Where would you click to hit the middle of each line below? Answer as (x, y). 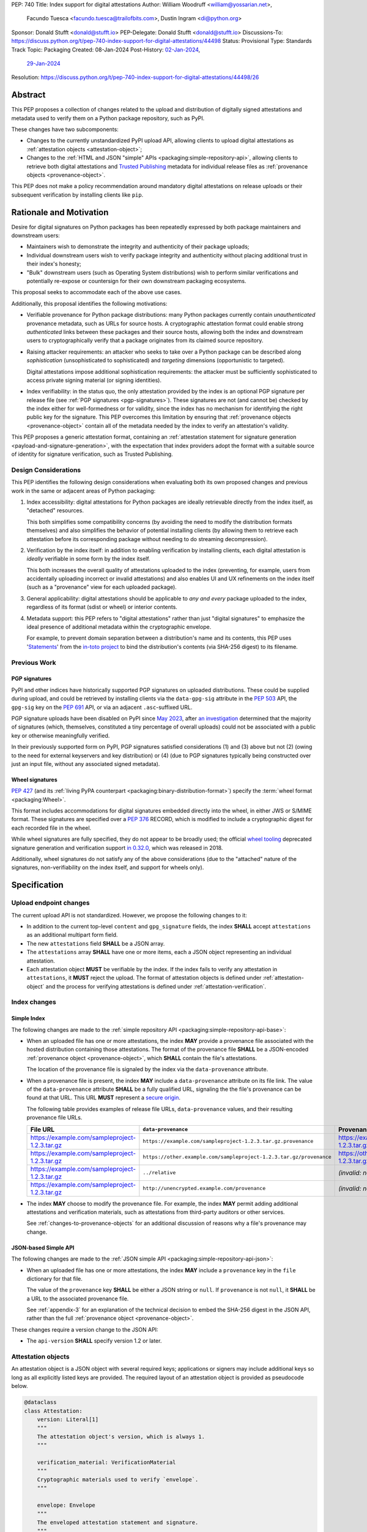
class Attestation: (53, 1411)
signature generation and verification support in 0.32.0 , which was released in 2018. (117, 848)
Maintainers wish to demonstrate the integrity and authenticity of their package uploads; (138, 247)
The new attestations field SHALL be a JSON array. (96, 943)
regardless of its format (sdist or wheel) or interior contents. (102, 607)
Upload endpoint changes (50, 903)
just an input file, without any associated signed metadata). (86, 764)
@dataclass (40, 1402)
